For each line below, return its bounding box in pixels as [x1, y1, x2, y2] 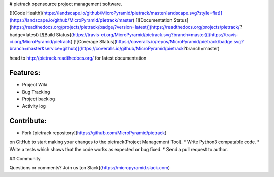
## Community [9, 155, 41, 161]
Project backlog [22, 96, 55, 102]
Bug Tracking [22, 89, 50, 95]
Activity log [22, 103, 46, 109]
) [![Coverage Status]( [70, 38, 116, 44]
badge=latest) [9, 31, 39, 38]
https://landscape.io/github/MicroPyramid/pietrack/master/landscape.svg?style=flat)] [43, 10, 223, 16]
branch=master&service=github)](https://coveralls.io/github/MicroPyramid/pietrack [9, 46, 184, 52]
